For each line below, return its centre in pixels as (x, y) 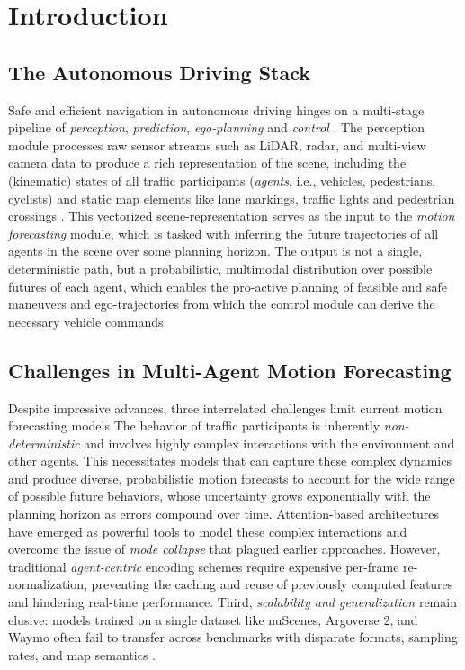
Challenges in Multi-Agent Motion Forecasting (230, 370)
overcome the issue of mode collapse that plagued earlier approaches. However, (224, 549)
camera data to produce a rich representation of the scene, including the (207, 163)
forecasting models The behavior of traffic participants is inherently (194, 426)
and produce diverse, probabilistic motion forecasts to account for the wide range (232, 478)
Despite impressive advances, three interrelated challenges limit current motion (225, 407)
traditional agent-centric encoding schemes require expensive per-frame (204, 566)
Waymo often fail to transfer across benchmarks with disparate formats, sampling (233, 637)
